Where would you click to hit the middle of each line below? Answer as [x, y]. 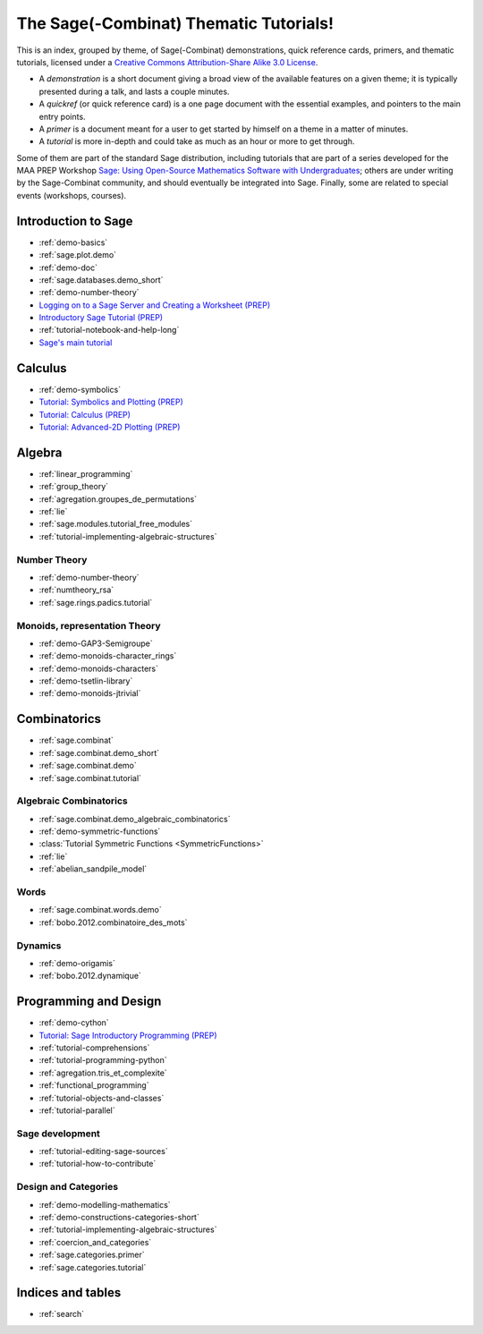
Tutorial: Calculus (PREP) [85, 414]
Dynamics [39, 946]
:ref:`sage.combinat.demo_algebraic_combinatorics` [135, 819]
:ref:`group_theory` [74, 487]
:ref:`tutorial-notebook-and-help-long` [109, 330]
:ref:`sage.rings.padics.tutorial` [96, 602]
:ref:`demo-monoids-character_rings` [108, 656]
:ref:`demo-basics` [73, 242]
